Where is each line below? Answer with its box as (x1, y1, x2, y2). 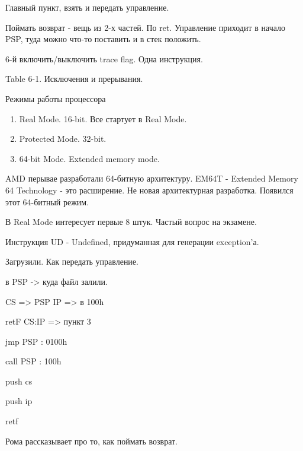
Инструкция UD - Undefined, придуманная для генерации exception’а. (5, 235, 259, 247)
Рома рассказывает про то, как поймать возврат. (5, 434, 178, 447)
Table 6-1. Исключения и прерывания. (5, 72, 143, 85)
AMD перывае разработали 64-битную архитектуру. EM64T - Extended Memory (5, 172, 298, 185)
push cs (5, 374, 33, 387)
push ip (5, 395, 33, 407)
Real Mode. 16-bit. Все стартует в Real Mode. (19, 112, 187, 125)
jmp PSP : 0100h (5, 335, 67, 347)
